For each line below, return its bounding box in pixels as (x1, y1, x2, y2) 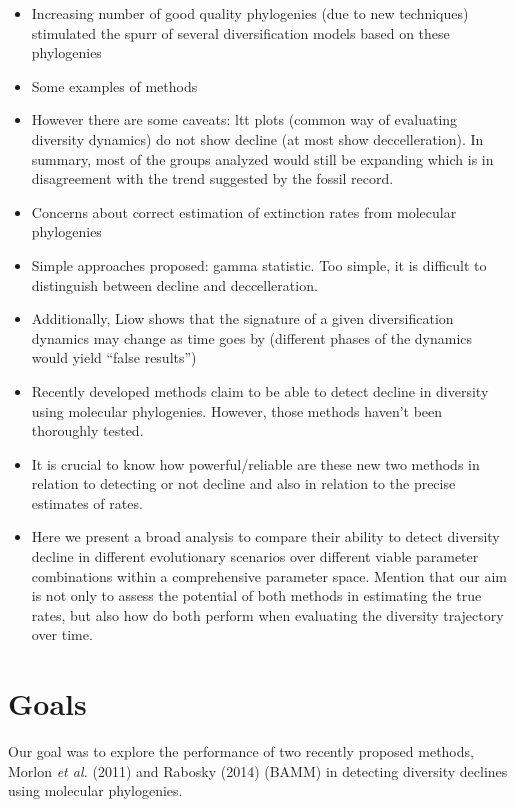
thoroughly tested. (31, 420, 144, 441)
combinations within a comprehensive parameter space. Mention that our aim (31, 565, 508, 586)
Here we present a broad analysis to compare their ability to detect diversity (31, 526, 500, 547)
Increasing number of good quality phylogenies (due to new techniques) (31, 3, 469, 23)
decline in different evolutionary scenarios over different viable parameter (31, 546, 479, 567)
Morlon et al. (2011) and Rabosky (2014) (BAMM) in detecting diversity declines (8, 760, 508, 781)
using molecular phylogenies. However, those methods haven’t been (31, 400, 443, 421)
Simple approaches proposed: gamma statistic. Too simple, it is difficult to (31, 254, 487, 275)
